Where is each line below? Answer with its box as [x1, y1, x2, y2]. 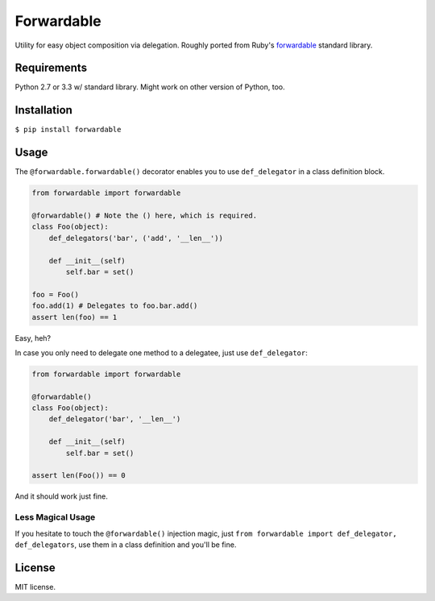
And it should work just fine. [14, 491, 108, 501]
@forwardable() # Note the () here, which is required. [31, 211, 258, 221]
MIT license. [14, 582, 56, 591]
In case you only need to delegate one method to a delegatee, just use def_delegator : [14, 347, 308, 358]
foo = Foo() [31, 290, 80, 299]
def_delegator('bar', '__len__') [48, 415, 181, 424]
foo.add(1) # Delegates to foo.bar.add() [31, 301, 198, 310]
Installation [14, 103, 72, 117]
